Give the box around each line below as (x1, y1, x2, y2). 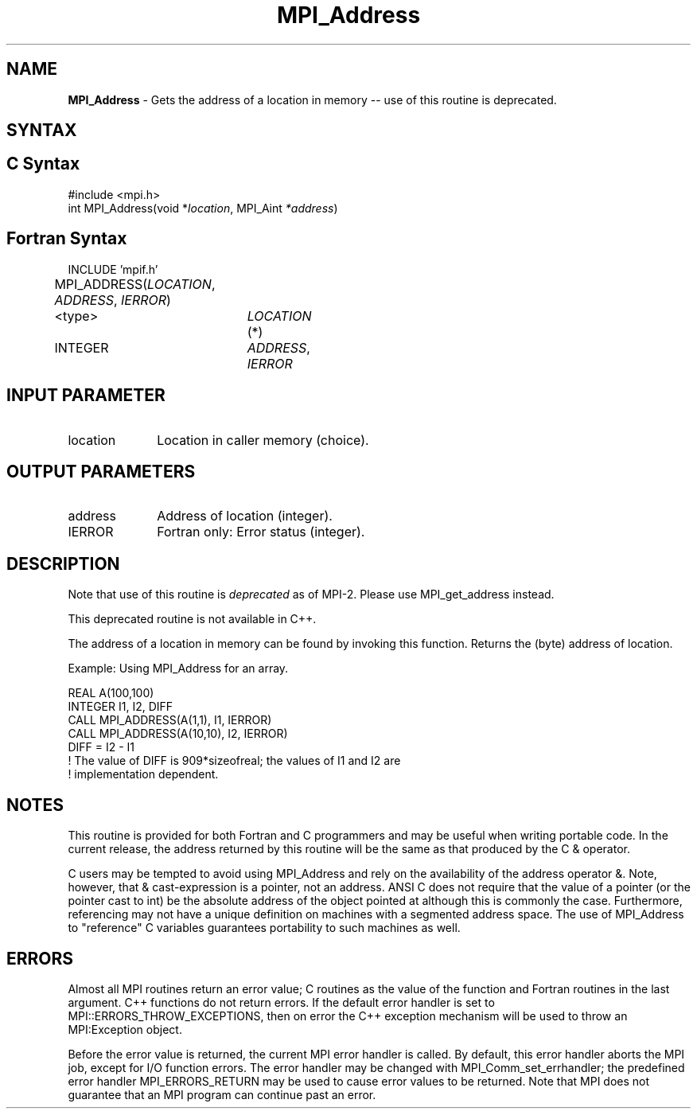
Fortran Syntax (6, 228, 127, 249)
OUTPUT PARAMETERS (6, 461, 196, 481)
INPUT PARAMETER (6, 385, 165, 406)
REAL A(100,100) (68, 686, 154, 700)
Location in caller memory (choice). (157, 431, 369, 448)
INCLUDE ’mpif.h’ (68, 262, 158, 276)
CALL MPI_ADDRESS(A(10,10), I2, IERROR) (68, 727, 288, 741)
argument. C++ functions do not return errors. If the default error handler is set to (68, 995, 495, 1009)
